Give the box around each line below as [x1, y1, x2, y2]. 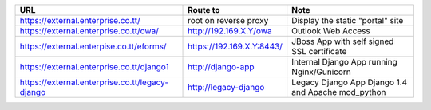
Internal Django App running [291, 57, 398, 67]
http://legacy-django [188, 82, 265, 92]
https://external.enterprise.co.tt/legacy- [19, 77, 169, 88]
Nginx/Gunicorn [291, 66, 351, 77]
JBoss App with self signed [291, 36, 394, 47]
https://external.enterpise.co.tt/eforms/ [19, 41, 167, 52]
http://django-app [188, 61, 255, 72]
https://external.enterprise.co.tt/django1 [19, 61, 169, 72]
